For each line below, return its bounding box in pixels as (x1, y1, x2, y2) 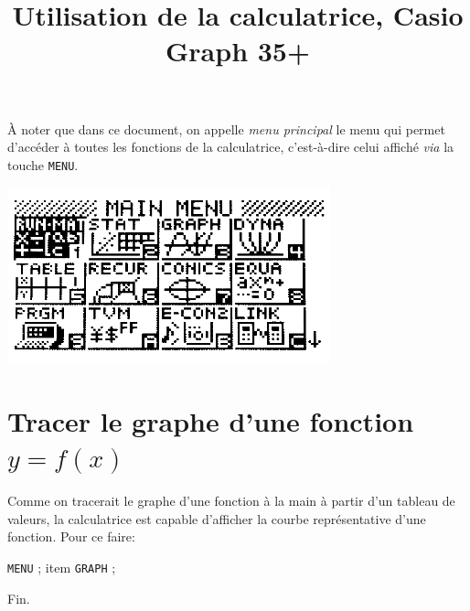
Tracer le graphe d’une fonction (7, 402, 414, 440)
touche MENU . (7, 155, 79, 174)
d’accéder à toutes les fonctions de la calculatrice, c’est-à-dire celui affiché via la (7, 137, 454, 156)
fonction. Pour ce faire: (7, 527, 135, 546)
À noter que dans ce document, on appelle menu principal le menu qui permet (7, 119, 445, 138)
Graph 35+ (166, 32, 310, 70)
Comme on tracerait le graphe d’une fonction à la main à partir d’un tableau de (7, 491, 455, 510)
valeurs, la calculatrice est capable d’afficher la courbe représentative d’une (7, 509, 426, 528)
